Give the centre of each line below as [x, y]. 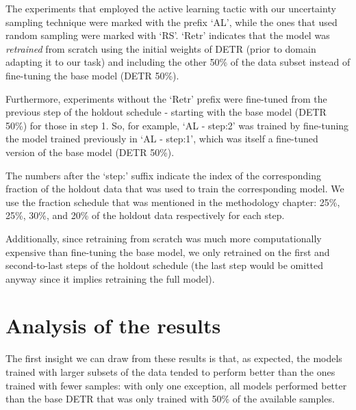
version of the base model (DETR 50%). [90, 152]
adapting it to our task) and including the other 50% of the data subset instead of [178, 62]
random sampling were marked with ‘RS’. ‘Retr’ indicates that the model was [168, 35]
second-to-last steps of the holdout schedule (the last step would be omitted [165, 265]
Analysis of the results [113, 325]
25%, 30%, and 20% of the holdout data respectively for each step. [145, 215]
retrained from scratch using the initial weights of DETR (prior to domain [161, 48]
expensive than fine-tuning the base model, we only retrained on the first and [168, 252]
